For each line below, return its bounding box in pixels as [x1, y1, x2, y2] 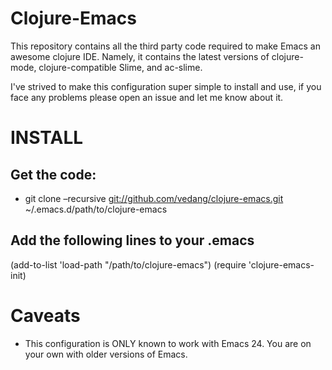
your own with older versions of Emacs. [24, 348, 188, 360]
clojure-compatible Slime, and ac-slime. [38, 61, 203, 73]
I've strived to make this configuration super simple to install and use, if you [10, 80, 322, 92]
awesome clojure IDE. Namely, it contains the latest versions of [10, 50, 270, 62]
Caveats [10, 304, 81, 327]
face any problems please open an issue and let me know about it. [10, 91, 284, 103]
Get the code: [10, 166, 97, 183]
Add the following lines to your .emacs [10, 232, 255, 249]
